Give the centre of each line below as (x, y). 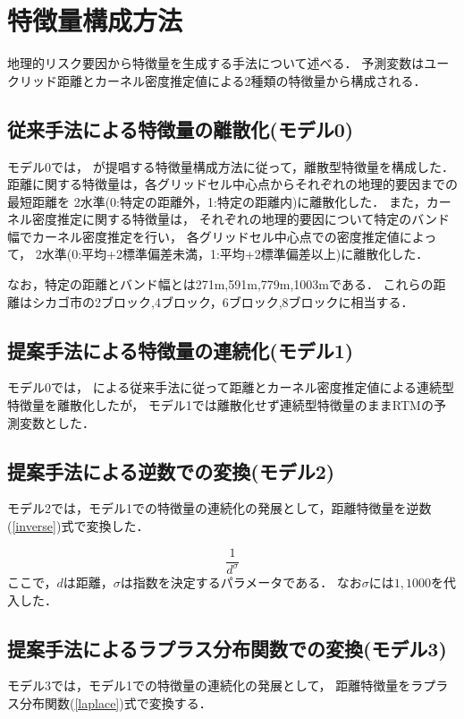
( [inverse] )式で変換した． (78, 526)
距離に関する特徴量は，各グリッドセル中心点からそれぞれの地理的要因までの (232, 184)
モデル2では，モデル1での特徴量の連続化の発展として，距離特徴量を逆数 (219, 508)
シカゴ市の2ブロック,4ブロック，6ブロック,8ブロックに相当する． (223, 301)
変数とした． (57, 422)
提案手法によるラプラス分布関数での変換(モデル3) (227, 648)
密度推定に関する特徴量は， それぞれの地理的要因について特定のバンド (240, 219)
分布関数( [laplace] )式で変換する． (115, 703)
